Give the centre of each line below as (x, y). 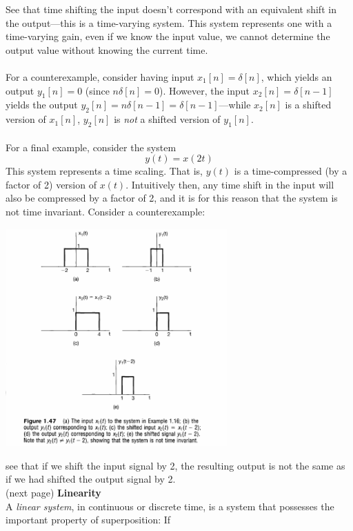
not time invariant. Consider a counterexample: (105, 211)
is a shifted (308, 105)
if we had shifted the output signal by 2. (91, 479)
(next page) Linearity (53, 492)
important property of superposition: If (88, 520)
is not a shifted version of (167, 119)
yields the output (42, 105)
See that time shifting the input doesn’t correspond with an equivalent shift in (171, 9)
